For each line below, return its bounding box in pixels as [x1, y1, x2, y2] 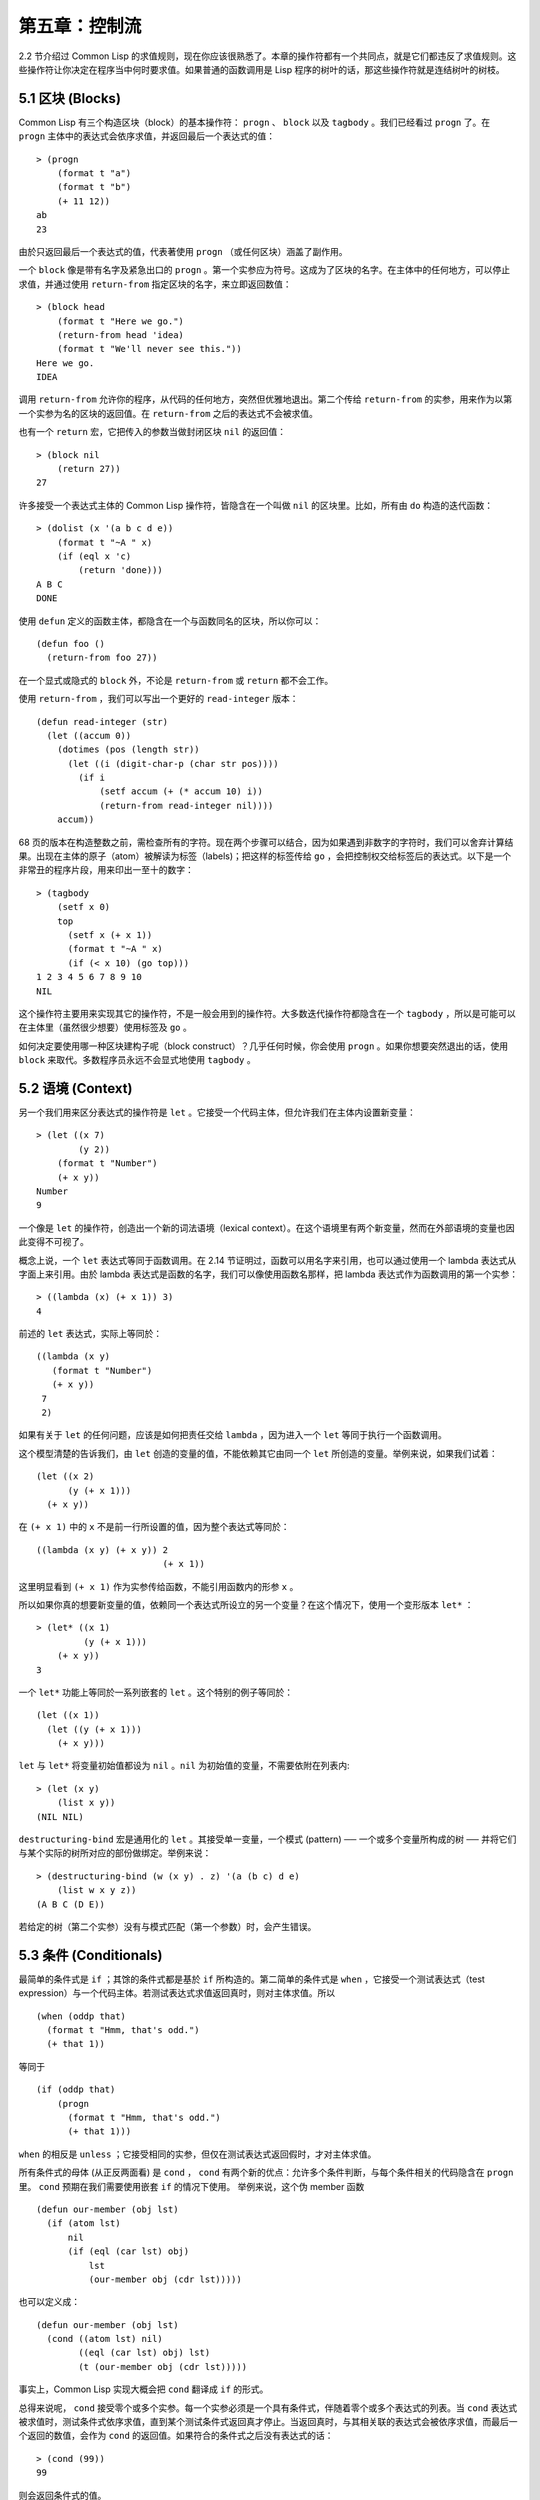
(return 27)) [56, 463, 121, 475]
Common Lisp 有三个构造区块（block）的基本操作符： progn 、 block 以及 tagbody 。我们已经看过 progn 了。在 [18, 116, 490, 128]
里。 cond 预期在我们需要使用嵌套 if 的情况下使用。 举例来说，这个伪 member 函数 [18, 2180, 365, 2192]
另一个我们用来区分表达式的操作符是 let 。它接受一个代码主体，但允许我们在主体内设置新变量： [18, 1106, 417, 1119]
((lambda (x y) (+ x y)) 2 [36, 1544, 169, 1555]
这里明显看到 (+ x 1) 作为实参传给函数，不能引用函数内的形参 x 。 [18, 1580, 299, 1592]
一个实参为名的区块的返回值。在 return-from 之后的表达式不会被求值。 [18, 407, 319, 419]
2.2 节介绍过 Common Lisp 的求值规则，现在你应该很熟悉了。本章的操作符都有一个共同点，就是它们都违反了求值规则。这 [18, 50, 517, 62]
